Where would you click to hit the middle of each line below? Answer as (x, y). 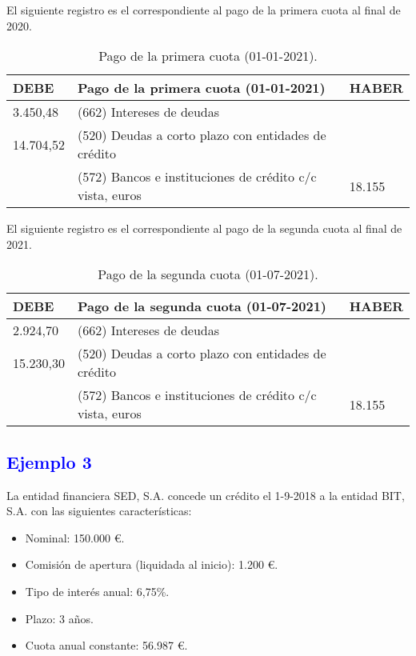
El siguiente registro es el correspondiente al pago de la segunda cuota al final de (204, 228)
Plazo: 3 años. (59, 618)
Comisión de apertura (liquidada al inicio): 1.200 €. (152, 564)
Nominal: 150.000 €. (75, 537)
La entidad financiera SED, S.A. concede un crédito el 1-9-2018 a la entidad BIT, (206, 495)
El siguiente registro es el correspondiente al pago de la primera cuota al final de (204, 10)
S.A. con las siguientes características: (99, 511)
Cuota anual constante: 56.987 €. (106, 645)
